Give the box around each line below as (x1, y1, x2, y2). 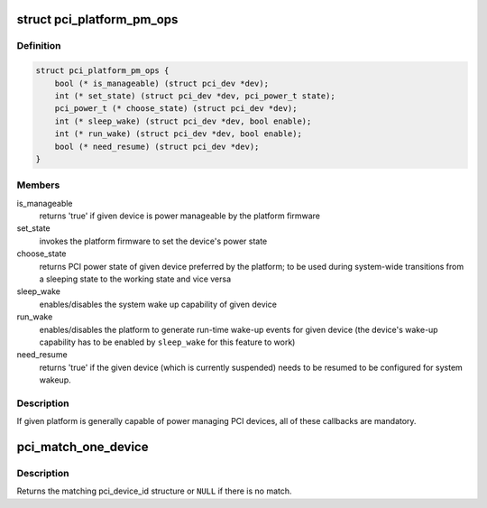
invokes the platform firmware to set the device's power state (39, 236, 268, 246)
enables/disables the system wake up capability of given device (39, 299, 277, 309)
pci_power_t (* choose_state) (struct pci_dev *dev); (54, 104, 298, 114)
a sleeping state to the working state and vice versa (39, 273, 232, 284)
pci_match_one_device (16, 439, 149, 455)
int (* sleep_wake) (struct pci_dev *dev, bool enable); (54, 115, 312, 126)
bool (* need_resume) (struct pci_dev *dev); (54, 141, 260, 152)
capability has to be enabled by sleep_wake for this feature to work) (39, 337, 296, 347)
